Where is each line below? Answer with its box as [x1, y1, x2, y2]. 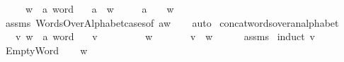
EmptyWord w [5, 42, 88, 57]
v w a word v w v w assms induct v [15, 29, 315, 44]
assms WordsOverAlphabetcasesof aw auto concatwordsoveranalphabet [5, 15, 339, 30]
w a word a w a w [25, 1, 174, 15]
